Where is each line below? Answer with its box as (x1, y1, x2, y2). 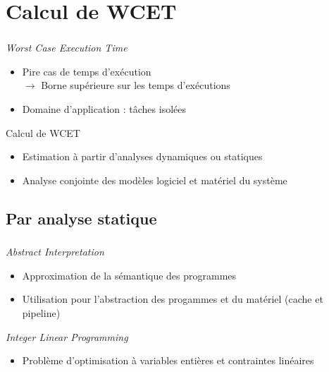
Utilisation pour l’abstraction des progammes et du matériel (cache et (22, 292, 323, 306)
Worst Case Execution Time (6, 40, 128, 55)
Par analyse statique (6, 207, 157, 229)
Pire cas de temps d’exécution (22, 64, 151, 78)
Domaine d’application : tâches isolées (22, 102, 186, 116)
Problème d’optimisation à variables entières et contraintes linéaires (22, 353, 314, 368)
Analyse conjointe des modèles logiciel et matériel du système (22, 172, 287, 187)
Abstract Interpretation (6, 244, 104, 259)
